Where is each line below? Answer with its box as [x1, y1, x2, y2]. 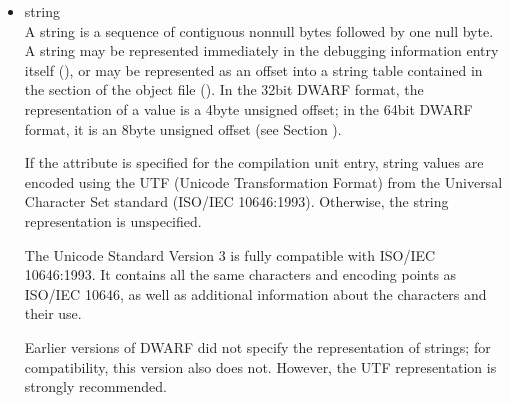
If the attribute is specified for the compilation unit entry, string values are [24, 152, 484, 173]
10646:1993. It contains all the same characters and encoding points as [24, 264, 457, 285]
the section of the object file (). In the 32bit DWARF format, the [24, 79, 424, 100]
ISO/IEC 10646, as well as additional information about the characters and [24, 283, 487, 304]
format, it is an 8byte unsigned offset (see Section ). [24, 118, 342, 139]
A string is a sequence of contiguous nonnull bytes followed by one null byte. [24, 20, 494, 41]
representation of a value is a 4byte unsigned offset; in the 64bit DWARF [24, 98, 473, 119]
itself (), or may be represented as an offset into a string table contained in [24, 59, 483, 80]
